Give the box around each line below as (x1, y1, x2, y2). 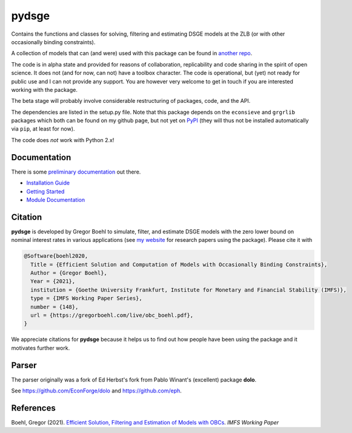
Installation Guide (26, 179, 70, 187)
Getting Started (26, 187, 65, 195)
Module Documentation (26, 196, 85, 203)
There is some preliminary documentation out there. (11, 168, 141, 175)
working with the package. (11, 86, 78, 93)
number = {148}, (30, 303, 79, 310)
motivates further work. (11, 344, 70, 351)
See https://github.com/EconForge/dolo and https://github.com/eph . (11, 387, 182, 394)
